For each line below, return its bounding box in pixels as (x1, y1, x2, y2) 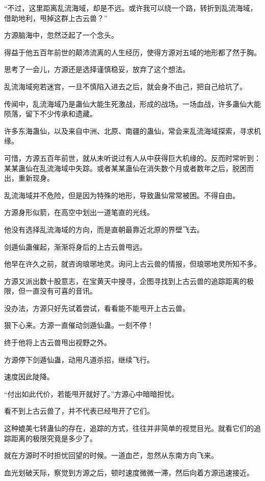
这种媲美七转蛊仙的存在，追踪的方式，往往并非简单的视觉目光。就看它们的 (4, 423, 254, 434)
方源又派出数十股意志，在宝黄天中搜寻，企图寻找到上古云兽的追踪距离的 (4, 275, 247, 286)
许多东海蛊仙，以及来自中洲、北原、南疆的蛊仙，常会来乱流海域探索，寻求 (4, 125, 254, 136)
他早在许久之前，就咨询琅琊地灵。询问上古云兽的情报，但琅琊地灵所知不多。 (4, 258, 261, 269)
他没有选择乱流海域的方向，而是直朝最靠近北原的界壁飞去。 (4, 224, 204, 234)
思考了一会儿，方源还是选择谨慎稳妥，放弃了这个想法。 (4, 64, 190, 75)
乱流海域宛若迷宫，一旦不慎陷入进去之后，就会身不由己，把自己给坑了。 (4, 81, 247, 91)
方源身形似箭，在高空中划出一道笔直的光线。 (4, 207, 154, 218)
